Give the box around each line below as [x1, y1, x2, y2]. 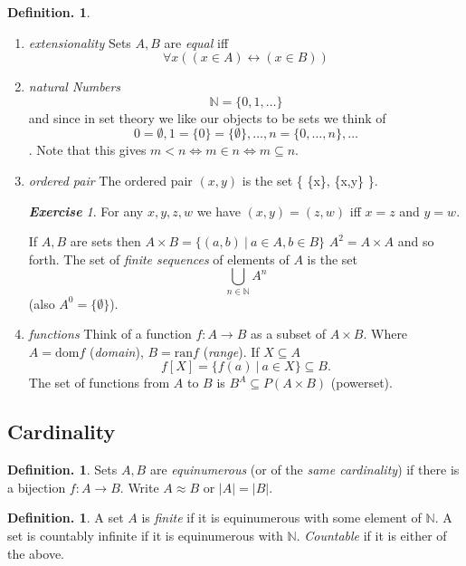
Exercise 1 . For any [28, 201, 144, 220]
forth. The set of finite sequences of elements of [28, 249, 290, 268]
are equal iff [164, 33, 229, 52]
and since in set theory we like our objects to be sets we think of [28, 108, 386, 127]
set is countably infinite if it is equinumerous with [7, 526, 283, 545]
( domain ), [89, 341, 144, 360]
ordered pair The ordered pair [28, 170, 193, 189]
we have [196, 201, 241, 220]
